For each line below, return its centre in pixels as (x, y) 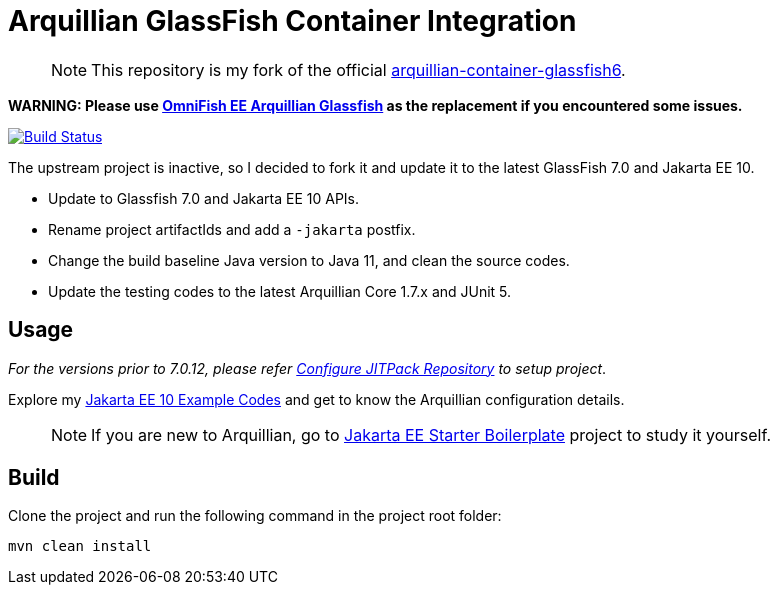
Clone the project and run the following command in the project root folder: (255, 516)
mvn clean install (80, 546)
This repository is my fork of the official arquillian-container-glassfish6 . (358, 69)
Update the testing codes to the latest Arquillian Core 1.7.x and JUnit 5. (280, 291)
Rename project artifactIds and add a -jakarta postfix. (232, 229)
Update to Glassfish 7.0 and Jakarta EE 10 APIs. (204, 198)
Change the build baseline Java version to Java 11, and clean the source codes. (309, 260)
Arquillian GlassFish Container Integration (292, 21)
